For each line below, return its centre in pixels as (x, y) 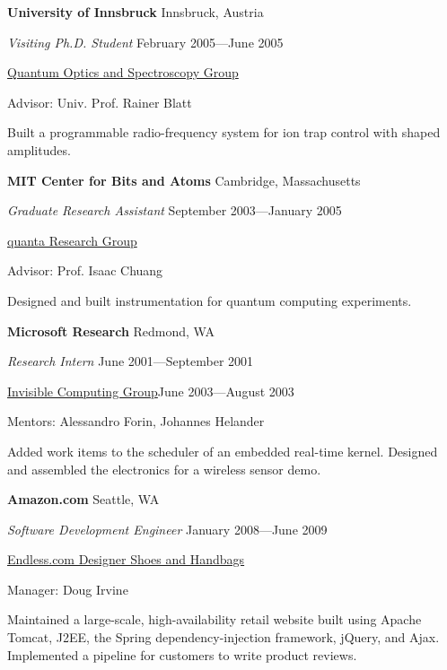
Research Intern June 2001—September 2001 (131, 361)
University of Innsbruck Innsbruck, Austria (136, 12)
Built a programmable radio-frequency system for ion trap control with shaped (224, 132)
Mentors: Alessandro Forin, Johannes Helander (136, 421)
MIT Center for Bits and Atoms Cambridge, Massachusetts (184, 180)
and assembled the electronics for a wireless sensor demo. (164, 469)
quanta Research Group (72, 240)
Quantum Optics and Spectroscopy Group (123, 72)
